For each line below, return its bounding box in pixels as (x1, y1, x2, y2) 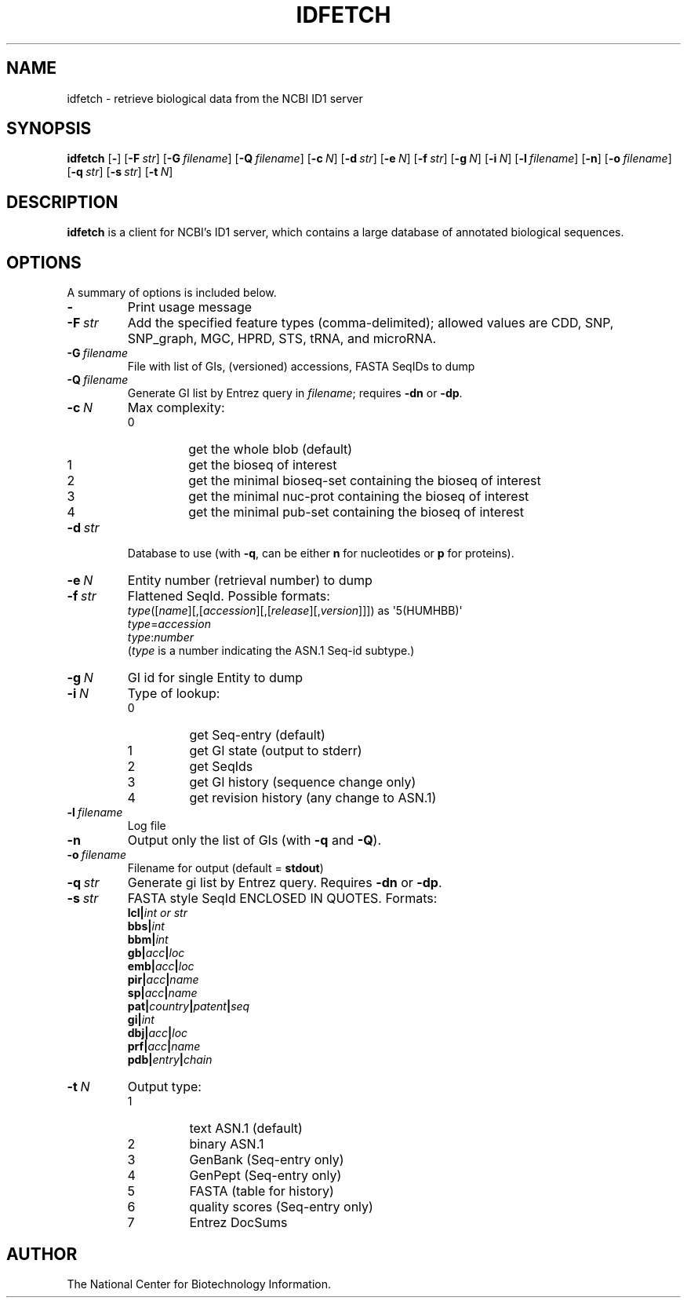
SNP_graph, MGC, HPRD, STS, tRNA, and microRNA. (127, 331, 437, 347)
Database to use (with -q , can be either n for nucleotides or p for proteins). (127, 546, 514, 561)
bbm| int (127, 933, 169, 947)
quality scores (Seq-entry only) (189, 1199, 373, 1215)
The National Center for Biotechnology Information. (67, 1277, 332, 1291)
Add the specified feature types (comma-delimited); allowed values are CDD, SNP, (127, 315, 614, 331)
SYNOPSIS (6, 119, 92, 139)
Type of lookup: (127, 685, 220, 702)
